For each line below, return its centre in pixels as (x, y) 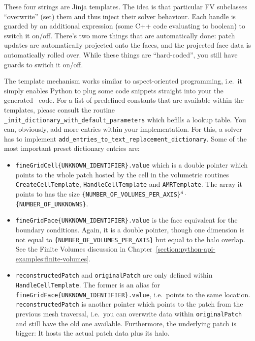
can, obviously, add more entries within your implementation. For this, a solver (123, 129)
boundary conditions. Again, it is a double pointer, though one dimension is (130, 229)
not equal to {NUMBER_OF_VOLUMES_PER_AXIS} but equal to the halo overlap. (130, 239)
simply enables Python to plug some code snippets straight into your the (114, 90)
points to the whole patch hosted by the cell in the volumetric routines (122, 174)
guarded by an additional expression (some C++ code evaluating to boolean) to (125, 26)
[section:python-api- (186, 249)
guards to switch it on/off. (44, 64)
